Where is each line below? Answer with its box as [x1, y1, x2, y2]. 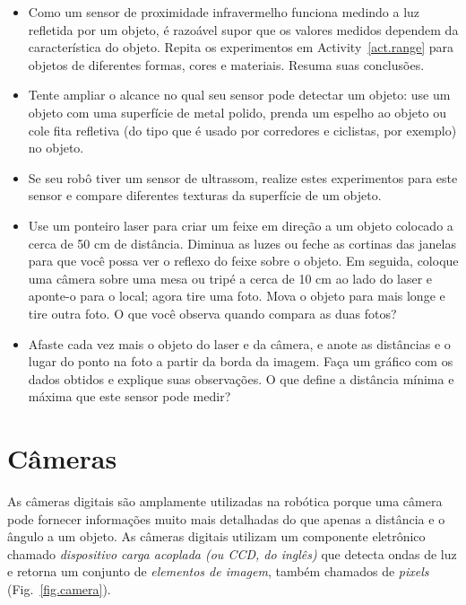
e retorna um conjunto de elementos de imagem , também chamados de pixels [7, 562, 429, 581]
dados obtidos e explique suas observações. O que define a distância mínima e [28, 369, 454, 388]
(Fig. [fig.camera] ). [7, 579, 111, 598]
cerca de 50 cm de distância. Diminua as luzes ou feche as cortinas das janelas [28, 233, 456, 252]
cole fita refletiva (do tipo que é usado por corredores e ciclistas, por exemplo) [28, 120, 457, 139]
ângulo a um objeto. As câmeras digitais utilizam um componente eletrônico [7, 527, 426, 546]
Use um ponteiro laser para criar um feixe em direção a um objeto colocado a [28, 215, 453, 234]
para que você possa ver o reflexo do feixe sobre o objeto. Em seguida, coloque [28, 251, 459, 270]
